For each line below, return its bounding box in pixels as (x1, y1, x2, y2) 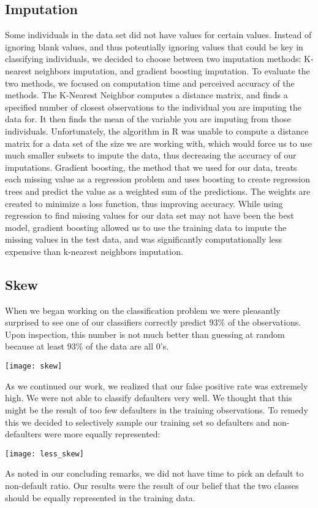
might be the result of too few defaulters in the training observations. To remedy (5, 403, 308, 416)
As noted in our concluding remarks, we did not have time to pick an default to (5, 467, 304, 480)
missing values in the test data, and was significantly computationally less (5, 233, 282, 246)
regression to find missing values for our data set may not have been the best (5, 209, 294, 222)
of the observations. (227, 316, 301, 329)
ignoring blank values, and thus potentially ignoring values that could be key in (5, 40, 303, 53)
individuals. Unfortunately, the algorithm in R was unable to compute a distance (5, 124, 309, 137)
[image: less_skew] (5, 449, 84, 458)
